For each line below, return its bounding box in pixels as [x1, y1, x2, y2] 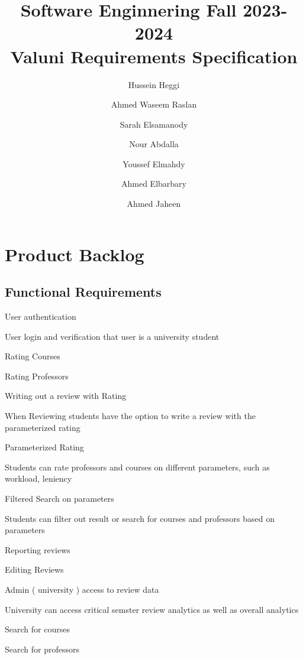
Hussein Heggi [128, 78, 180, 90]
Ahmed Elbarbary [121, 177, 186, 190]
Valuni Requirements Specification [10, 44, 298, 68]
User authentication [5, 310, 76, 323]
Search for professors [5, 642, 79, 655]
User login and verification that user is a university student [5, 330, 220, 342]
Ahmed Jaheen [127, 197, 181, 210]
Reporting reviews [5, 543, 70, 556]
